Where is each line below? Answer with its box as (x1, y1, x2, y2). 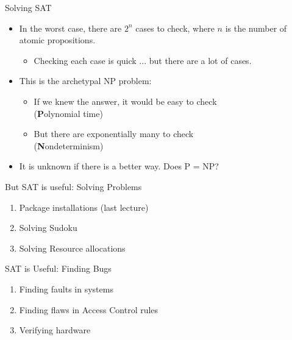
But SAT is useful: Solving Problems (5, 180, 142, 193)
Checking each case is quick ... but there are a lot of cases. (34, 54, 252, 66)
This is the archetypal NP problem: (19, 74, 152, 87)
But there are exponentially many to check (34, 127, 194, 140)
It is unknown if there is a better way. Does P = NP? (19, 160, 219, 172)
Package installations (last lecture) (19, 200, 149, 213)
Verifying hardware (19, 324, 91, 336)
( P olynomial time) (34, 107, 103, 119)
